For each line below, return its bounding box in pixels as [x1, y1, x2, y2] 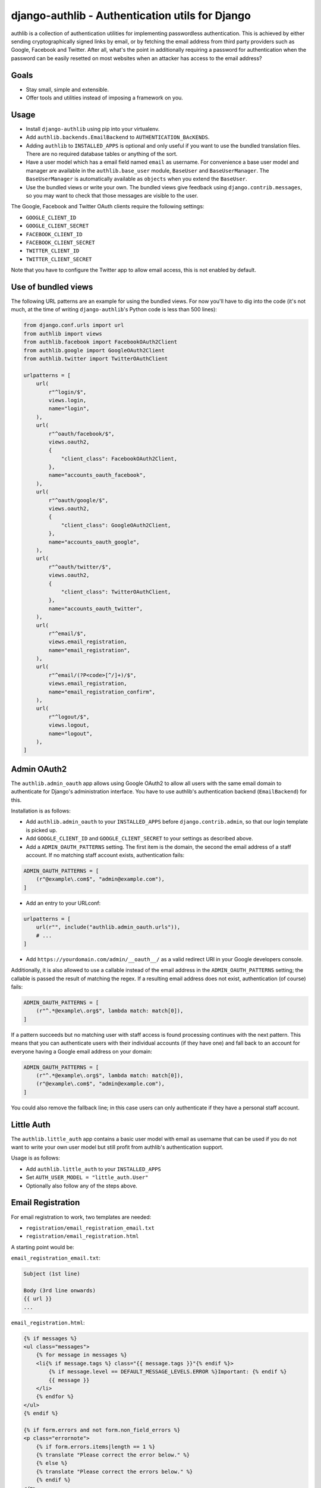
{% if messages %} [23, 1335, 77, 1342]
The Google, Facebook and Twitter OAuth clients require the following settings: [11, 203, 204, 210]
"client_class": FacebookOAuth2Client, [61, 455, 178, 462]
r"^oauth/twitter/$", [48, 563, 112, 570]
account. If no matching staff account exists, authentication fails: [26, 852, 184, 858]
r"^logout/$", [48, 713, 90, 720]
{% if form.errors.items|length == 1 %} [36, 1443, 156, 1450]
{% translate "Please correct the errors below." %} [36, 1468, 193, 1475]
